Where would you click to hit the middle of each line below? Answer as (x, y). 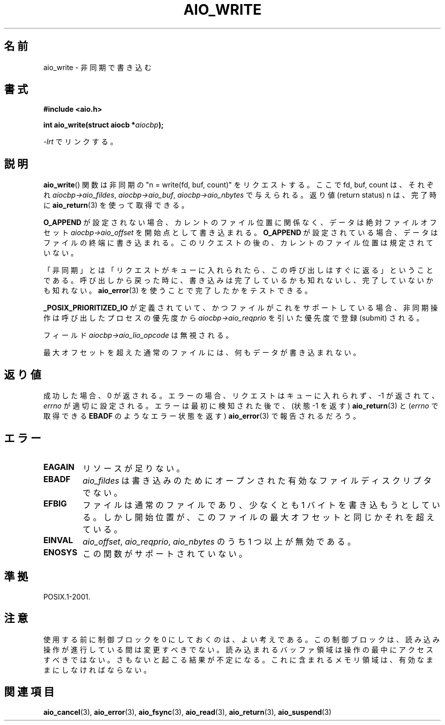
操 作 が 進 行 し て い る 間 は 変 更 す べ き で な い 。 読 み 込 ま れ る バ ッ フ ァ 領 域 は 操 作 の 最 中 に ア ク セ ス (238, 649)
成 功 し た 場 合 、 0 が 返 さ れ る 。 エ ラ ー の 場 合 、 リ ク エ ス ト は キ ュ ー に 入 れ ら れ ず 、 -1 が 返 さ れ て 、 (241, 396)
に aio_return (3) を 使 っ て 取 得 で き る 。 (116, 205)
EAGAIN (59, 467)
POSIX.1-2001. (67, 596)
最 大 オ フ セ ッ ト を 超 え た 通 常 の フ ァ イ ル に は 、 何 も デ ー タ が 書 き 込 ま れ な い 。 (202, 353)
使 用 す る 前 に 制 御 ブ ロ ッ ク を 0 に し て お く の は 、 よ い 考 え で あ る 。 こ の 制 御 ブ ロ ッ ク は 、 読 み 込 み (242, 639)
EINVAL (58, 540)
